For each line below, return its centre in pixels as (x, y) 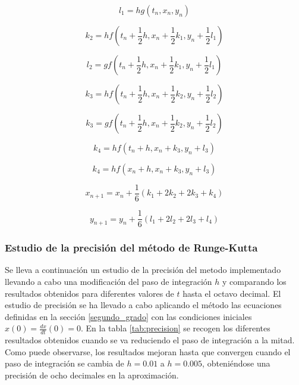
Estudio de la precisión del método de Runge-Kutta (131, 248)
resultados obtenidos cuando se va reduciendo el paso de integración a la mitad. (150, 340)
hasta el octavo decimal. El (232, 293)
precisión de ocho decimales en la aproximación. (92, 375)
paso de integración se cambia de (64, 363)
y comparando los (254, 281)
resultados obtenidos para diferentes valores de (89, 293)
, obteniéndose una (236, 363)
